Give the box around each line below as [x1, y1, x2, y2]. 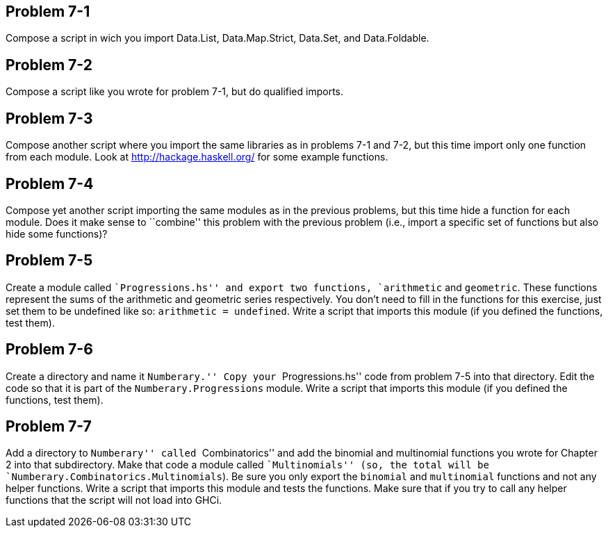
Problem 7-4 [6, 174, 94, 192]
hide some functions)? [6, 227, 108, 240]
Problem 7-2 [6, 56, 92, 74]
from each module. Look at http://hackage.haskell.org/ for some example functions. [6, 151, 388, 163]
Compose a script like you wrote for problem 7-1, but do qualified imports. [6, 85, 344, 98]
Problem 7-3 [6, 109, 93, 127]
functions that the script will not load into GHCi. [6, 494, 222, 507]
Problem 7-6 [6, 341, 93, 359]
